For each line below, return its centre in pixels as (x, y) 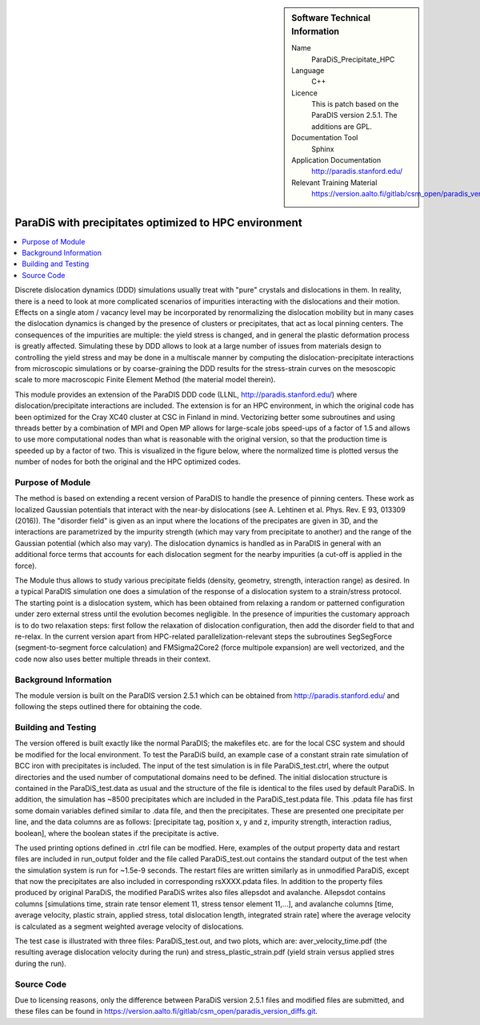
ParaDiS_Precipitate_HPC (353, 59)
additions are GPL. (342, 126)
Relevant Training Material (334, 182)
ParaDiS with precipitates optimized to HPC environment (159, 222)
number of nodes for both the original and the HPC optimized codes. (128, 462)
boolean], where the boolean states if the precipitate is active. (117, 833)
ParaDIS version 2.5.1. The (354, 115)
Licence (304, 93)
